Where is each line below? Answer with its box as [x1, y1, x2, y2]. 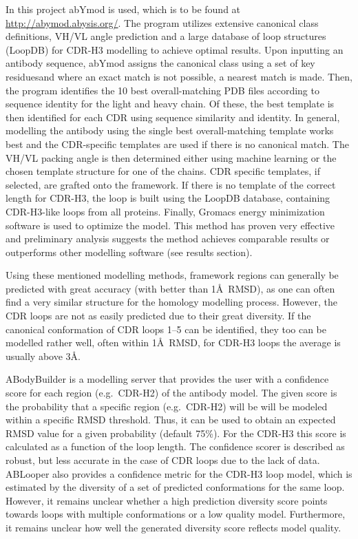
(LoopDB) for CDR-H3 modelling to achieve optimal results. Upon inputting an [6, 42, 344, 56]
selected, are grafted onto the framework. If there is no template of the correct [6, 177, 336, 191]
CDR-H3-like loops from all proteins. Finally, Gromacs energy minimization [6, 204, 325, 218]
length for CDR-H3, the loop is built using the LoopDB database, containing [6, 191, 330, 205]
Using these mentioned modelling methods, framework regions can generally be [6, 268, 339, 282]
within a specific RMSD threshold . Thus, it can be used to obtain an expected [6, 412, 336, 427]
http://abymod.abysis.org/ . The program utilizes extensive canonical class [6, 15, 319, 30]
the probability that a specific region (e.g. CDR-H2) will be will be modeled [6, 399, 328, 413]
